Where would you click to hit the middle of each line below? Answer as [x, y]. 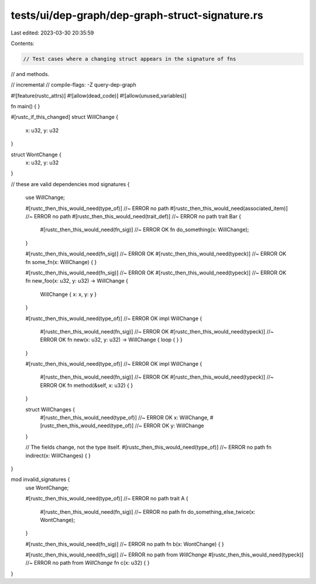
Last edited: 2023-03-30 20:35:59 [52, 33]
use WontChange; [47, 487]
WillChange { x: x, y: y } [68, 294]
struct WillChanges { [50, 409]
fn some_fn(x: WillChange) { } [61, 262]
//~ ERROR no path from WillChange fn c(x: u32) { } [87, 563]
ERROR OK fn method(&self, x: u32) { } [87, 385]
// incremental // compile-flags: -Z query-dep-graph [74, 85]
